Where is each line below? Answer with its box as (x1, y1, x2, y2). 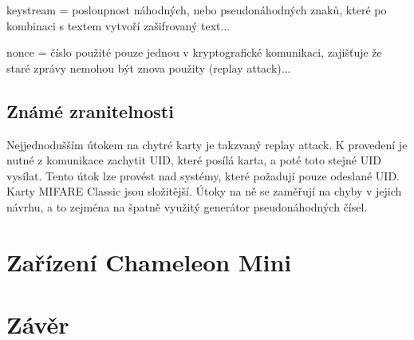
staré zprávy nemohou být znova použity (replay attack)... (6, 59, 291, 76)
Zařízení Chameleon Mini (6, 245, 292, 278)
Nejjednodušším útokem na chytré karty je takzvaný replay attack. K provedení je (6, 136, 408, 152)
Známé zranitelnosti (6, 98, 174, 123)
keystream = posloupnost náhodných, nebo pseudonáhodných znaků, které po (6, 2, 387, 18)
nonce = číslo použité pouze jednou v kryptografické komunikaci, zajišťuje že (6, 44, 382, 61)
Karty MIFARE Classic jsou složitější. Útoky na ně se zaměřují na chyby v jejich (6, 183, 402, 200)
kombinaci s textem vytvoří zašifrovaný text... (6, 17, 231, 34)
